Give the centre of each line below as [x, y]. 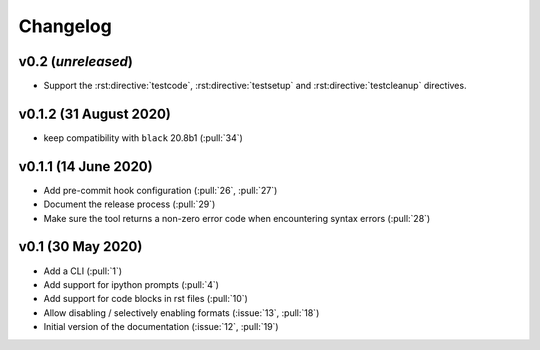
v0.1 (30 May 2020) [80, 246]
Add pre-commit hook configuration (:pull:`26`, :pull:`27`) [160, 190]
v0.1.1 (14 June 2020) [86, 166]
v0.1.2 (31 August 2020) [95, 113]
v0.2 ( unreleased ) [76, 61]
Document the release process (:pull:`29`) [129, 204]
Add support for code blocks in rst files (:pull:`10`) [146, 299]
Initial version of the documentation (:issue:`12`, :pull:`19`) [161, 327]
